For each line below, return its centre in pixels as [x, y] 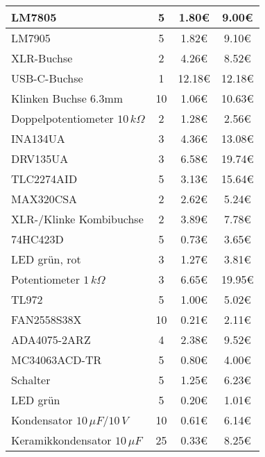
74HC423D [37, 239]
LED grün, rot [46, 259]
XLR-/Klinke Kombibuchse [77, 219]
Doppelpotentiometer [62, 118]
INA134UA [38, 138]
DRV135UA [40, 158]
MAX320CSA [44, 199]
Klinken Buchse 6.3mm [67, 98]
